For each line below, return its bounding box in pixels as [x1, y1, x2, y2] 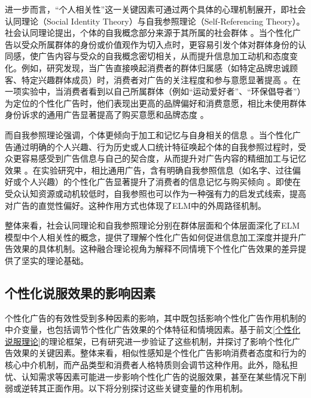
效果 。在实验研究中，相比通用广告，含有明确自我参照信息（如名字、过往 [5, 163, 292, 176]
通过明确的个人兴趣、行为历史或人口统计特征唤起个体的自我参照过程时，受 [13, 140, 306, 153]
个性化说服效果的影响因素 [5, 283, 155, 302]
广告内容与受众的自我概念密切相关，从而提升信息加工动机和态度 [38, 50, 289, 62]
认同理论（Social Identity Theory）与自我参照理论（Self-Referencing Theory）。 [5, 14, 305, 27]
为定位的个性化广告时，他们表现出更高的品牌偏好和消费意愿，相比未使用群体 [5, 96, 306, 109]
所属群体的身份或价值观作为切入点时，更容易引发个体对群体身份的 [38, 38, 298, 50]
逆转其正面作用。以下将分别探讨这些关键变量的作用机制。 [21, 382, 248, 394]
